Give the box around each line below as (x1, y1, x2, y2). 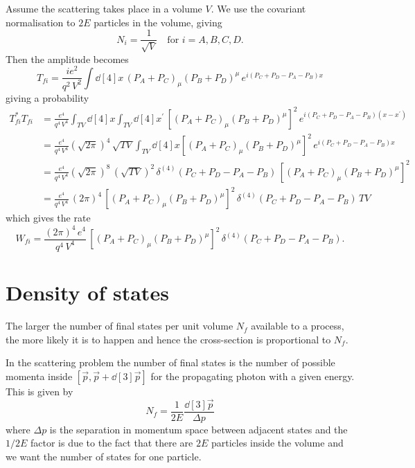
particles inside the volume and (211, 435, 344, 450)
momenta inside (6, 368, 73, 383)
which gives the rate (6, 210, 91, 225)
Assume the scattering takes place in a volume (6, 1, 202, 15)
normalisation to (6, 15, 76, 29)
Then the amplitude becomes (6, 51, 129, 66)
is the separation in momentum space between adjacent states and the (49, 422, 348, 436)
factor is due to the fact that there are (30, 435, 193, 450)
